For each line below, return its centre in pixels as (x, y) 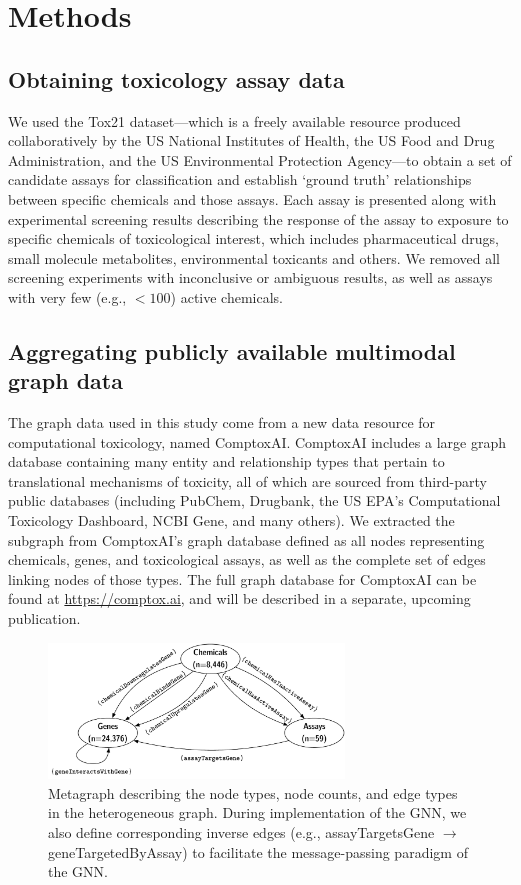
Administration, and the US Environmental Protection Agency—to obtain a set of (260, 159)
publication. (44, 618)
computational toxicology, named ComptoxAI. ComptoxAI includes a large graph (257, 441)
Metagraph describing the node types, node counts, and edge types (253, 792)
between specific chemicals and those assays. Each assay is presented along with (252, 198)
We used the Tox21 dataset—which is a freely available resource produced (234, 120)
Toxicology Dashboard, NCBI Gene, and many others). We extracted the (231, 520)
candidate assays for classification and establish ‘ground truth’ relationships (240, 179)
